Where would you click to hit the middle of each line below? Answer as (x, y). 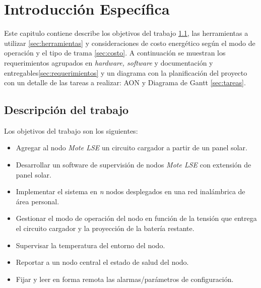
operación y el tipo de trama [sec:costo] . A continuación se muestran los (115, 53)
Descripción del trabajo (67, 110)
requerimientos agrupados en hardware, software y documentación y (109, 62)
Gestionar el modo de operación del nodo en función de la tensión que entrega (136, 218)
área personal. (38, 201)
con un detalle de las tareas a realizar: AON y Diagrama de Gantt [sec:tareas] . (125, 82)
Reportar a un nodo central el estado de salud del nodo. (102, 262)
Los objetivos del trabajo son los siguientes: (71, 130)
